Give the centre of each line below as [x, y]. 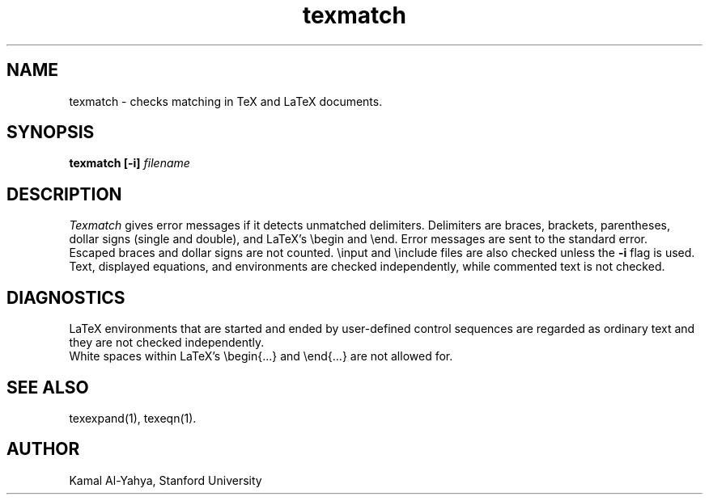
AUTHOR [43, 449]
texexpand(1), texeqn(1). [133, 418]
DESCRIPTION [64, 194]
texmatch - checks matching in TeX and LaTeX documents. [226, 101]
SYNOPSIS [51, 133]
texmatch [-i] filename [129, 163]
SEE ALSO [48, 387]
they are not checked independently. [167, 343]
